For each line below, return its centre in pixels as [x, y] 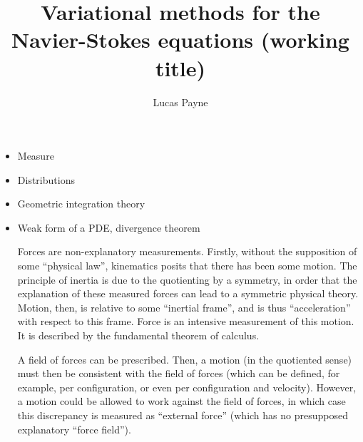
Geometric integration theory [81, 204]
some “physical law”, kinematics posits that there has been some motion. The [187, 266]
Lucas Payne [180, 102]
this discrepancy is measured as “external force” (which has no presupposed [183, 415]
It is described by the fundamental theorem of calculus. [138, 335]
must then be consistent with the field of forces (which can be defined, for [179, 373]
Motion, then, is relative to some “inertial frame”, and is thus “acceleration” [184, 307]
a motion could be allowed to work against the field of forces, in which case [181, 401]
